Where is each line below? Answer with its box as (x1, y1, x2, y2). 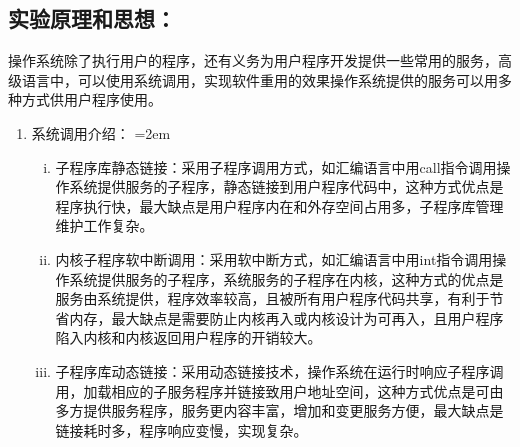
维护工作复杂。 (55, 215, 154, 236)
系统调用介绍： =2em (31, 122, 171, 143)
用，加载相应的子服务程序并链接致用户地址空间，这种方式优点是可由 (55, 380, 504, 401)
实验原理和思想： (8, 3, 176, 34)
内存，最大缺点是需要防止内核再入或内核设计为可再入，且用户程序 (69, 307, 504, 328)
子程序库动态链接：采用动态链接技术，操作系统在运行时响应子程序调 (55, 360, 504, 381)
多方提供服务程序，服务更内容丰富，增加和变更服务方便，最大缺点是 (55, 400, 504, 421)
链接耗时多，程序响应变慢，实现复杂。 (55, 419, 308, 440)
